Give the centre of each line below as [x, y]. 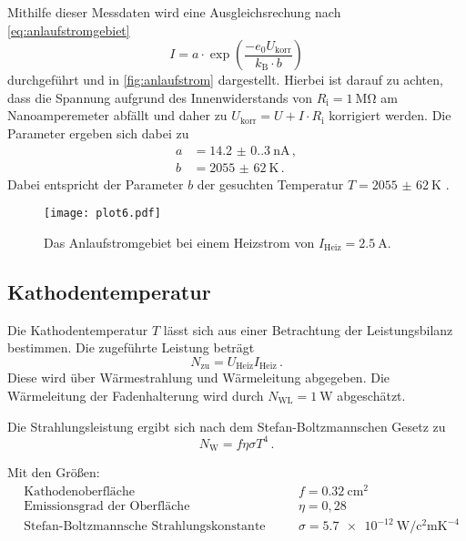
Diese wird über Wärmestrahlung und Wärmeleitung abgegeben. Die [198, 378]
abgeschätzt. [371, 395]
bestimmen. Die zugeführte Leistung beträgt [131, 347]
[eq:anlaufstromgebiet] [69, 30]
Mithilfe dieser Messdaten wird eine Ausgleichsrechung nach [174, 12]
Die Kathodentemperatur [78, 329]
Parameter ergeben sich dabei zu [98, 133]
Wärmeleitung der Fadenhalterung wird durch [136, 395]
